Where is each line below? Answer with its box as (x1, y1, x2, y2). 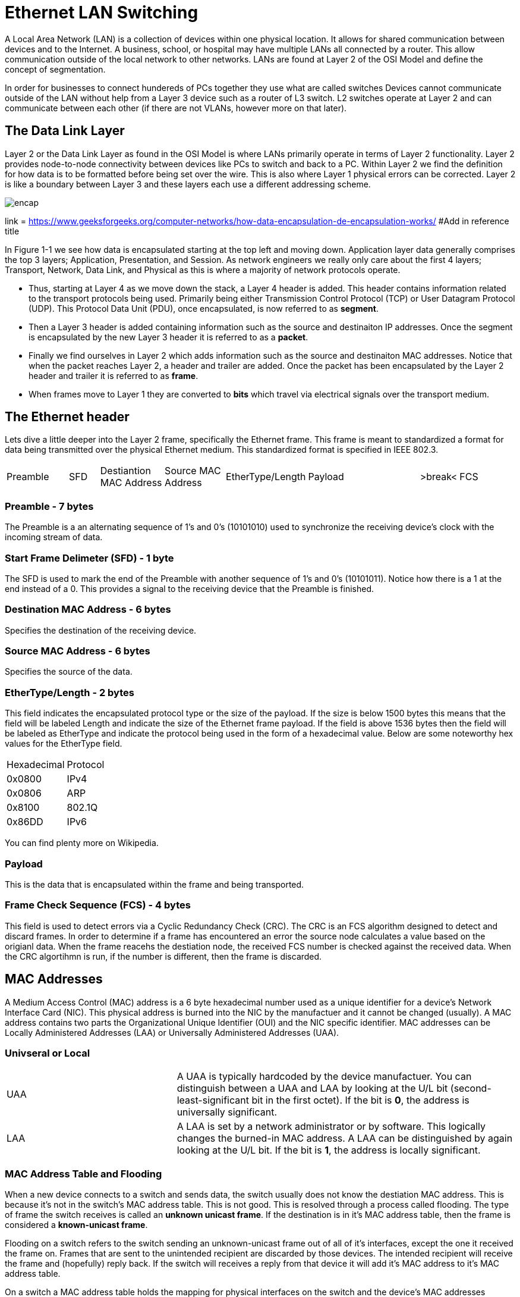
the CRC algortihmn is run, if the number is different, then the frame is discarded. (5, 951, 322, 961)
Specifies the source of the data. (5, 666, 133, 677)
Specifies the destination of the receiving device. (5, 625, 197, 635)
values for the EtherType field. (5, 738, 122, 749)
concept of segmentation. (5, 64, 106, 74)
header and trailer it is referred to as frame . (29, 370, 198, 381)
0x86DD (7, 816, 43, 828)
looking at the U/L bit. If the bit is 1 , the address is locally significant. (177, 1144, 481, 1157)
